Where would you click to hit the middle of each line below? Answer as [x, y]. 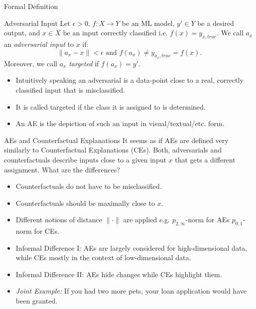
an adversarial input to [39, 44]
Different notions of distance [59, 220]
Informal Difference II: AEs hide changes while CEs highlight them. [119, 274]
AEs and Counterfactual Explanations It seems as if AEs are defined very [116, 140]
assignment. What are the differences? [62, 169]
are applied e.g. [146, 220]
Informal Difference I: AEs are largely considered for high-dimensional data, [131, 247]
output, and [22, 33]
